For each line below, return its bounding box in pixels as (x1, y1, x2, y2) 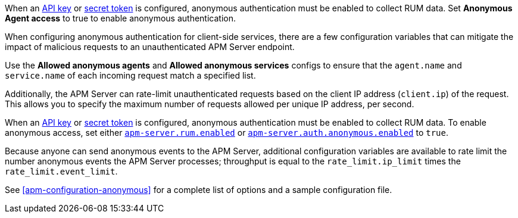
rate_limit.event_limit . (5, 166, 118, 176)
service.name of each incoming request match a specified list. (5, 70, 256, 80)
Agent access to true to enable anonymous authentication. (5, 13, 236, 23)
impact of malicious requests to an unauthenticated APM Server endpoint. (5, 42, 295, 52)
